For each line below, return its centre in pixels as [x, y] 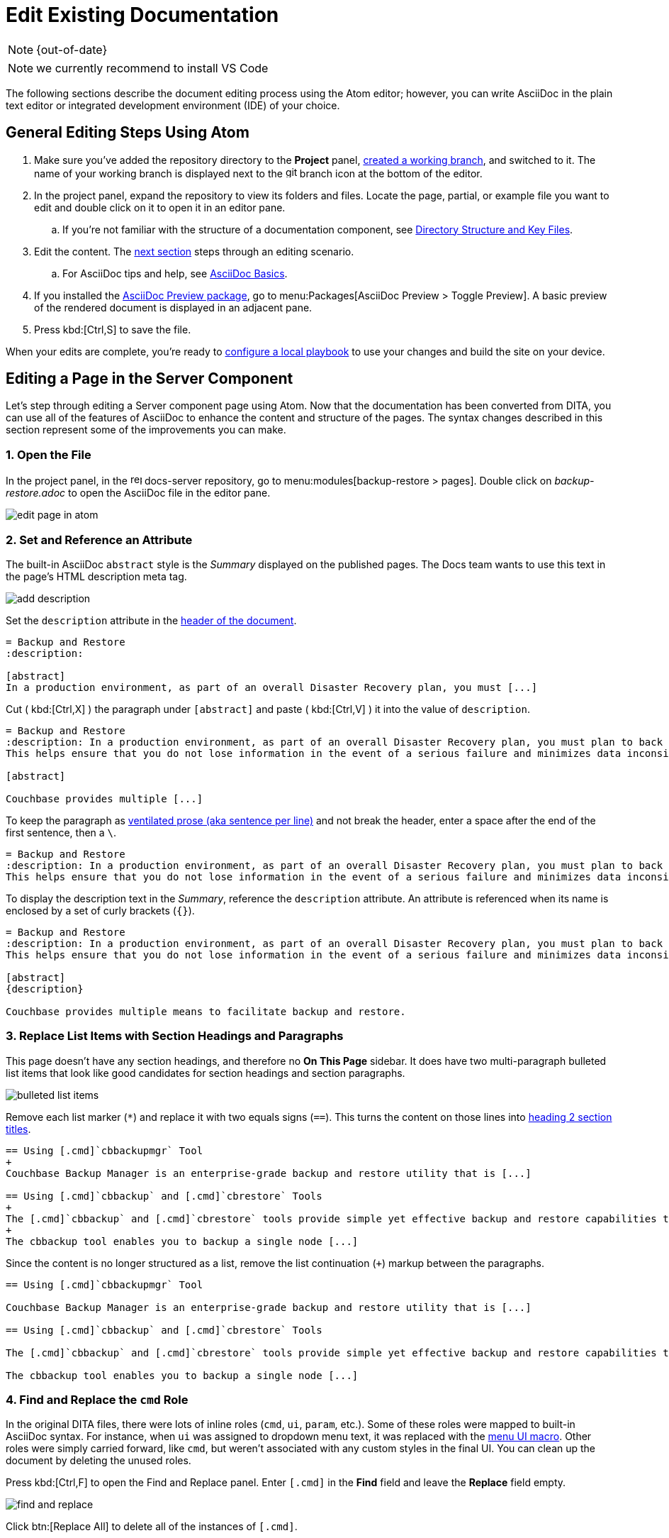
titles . [18, 1129]
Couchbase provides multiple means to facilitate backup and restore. [206, 1011]
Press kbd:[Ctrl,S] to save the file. [113, 329]
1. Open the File [49, 454]
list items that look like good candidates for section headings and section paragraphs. [206, 1073]
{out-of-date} [72, 49]
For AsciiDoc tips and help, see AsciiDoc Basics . [175, 273]
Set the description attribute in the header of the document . [151, 620]
